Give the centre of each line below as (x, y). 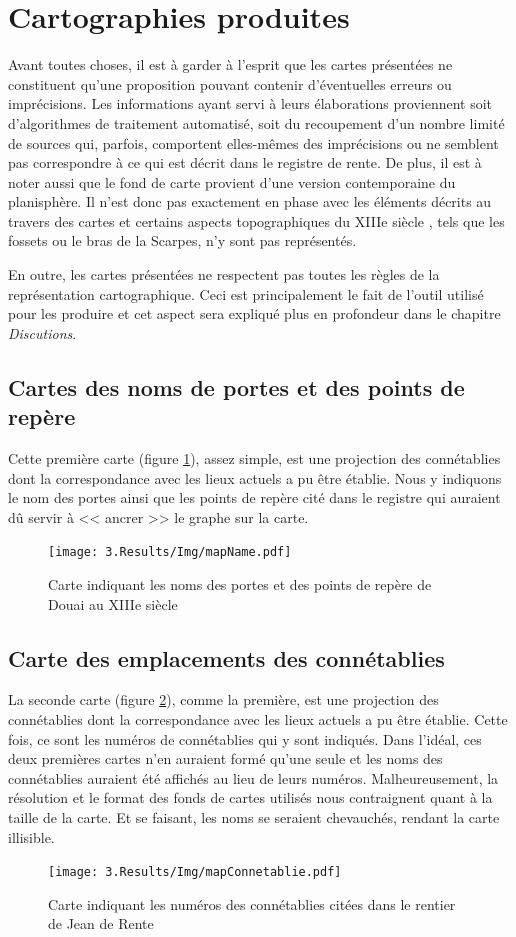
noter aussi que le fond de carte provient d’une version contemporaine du (232, 181)
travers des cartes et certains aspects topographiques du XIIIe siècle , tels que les (256, 220)
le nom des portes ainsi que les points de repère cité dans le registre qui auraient (254, 497)
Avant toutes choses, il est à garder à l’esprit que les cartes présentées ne (230, 64)
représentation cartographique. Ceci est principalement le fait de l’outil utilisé (246, 293)
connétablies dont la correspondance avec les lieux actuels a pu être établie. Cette (258, 719)
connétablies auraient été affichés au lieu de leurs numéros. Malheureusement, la (253, 777)
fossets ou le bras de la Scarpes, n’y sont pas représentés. (182, 240)
